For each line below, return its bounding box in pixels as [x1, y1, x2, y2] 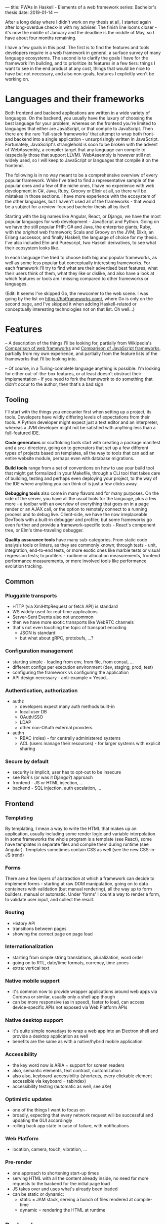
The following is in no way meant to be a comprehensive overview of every [5, 172, 158, 178]
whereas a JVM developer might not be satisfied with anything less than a [5, 424, 156, 430]
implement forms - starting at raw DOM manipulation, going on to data [5, 881, 148, 887]
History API [12, 920, 36, 926]
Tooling [5, 396, 29, 404]
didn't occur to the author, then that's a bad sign [5, 381, 104, 387]
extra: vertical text [12, 965, 49, 971]
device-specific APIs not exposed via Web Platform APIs [12, 1004, 127, 1010]
